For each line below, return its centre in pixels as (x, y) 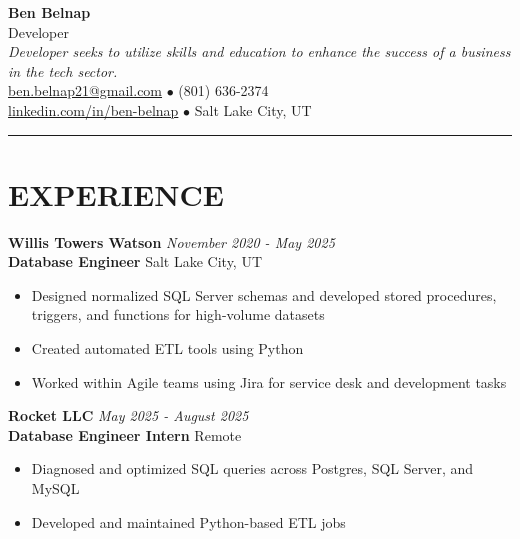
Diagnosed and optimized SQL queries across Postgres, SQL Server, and (252, 468)
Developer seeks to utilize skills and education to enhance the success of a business (259, 51)
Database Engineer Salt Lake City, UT (135, 261)
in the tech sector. (63, 70)
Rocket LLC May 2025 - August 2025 (128, 415)
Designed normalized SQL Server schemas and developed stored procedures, (264, 294)
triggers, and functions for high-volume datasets (178, 314)
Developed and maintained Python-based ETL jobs (188, 521)
